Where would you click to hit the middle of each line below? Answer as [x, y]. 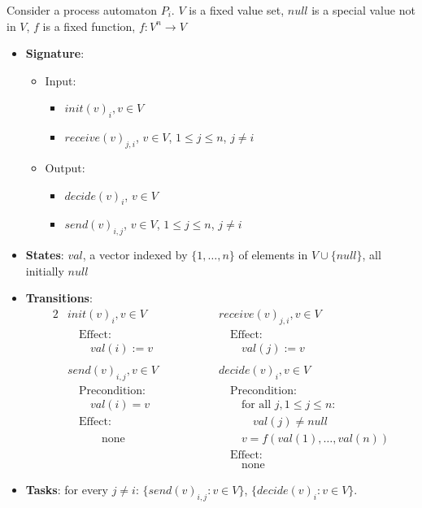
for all [256, 404]
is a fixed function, [89, 26]
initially [45, 270]
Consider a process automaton [82, 10]
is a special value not [363, 10]
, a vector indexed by [135, 255]
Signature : [55, 53]
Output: [65, 167]
